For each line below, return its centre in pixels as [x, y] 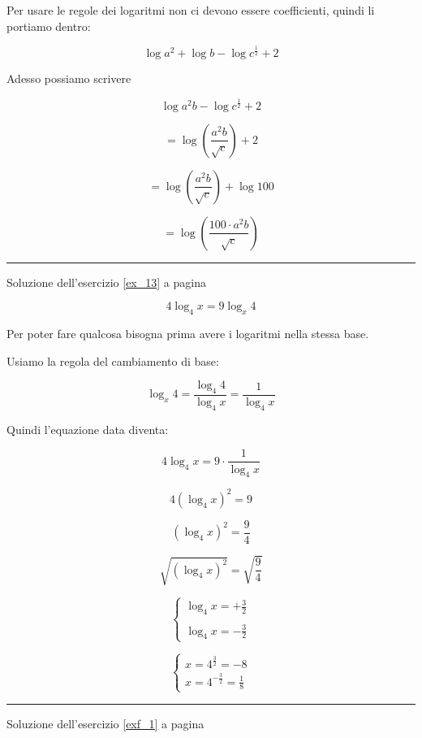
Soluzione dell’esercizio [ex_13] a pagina [106, 282]
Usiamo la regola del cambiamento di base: [113, 360]
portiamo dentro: [49, 26]
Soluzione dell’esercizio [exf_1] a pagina [105, 723]
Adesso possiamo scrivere [69, 78]
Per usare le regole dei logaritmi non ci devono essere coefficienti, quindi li [191, 10]
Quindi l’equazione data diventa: [88, 429]
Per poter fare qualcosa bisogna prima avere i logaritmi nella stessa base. [188, 334]
